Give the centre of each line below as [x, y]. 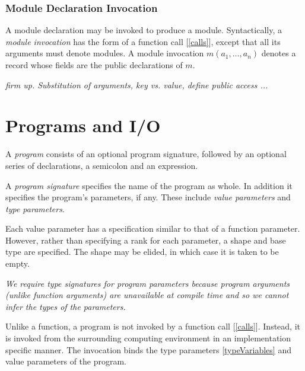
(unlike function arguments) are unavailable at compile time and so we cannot [147, 295]
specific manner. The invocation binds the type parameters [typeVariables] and [148, 349]
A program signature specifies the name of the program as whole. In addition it [149, 185]
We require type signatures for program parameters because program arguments [148, 283]
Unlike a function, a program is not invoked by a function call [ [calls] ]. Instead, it [153, 326]
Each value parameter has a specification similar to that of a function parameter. [153, 228]
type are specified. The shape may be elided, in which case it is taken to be [142, 252]
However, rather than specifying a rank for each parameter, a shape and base [146, 240]
